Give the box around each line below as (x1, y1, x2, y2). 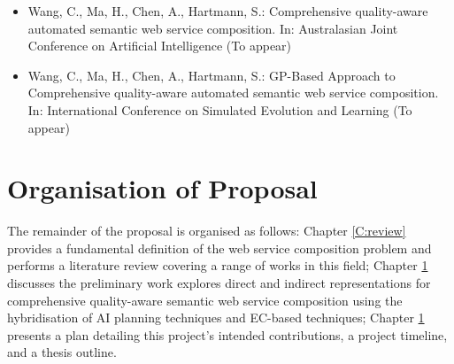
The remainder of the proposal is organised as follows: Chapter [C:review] (7, 221, 406, 240)
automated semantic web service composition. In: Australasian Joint (27, 19, 398, 37)
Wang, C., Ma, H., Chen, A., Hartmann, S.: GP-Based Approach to (27, 66, 396, 84)
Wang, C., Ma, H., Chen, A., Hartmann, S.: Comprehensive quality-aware (27, 2, 428, 19)
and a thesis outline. (7, 343, 117, 361)
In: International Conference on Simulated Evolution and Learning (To (27, 100, 412, 119)
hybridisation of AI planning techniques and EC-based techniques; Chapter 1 (7, 308, 425, 327)
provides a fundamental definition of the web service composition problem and (7, 238, 432, 257)
